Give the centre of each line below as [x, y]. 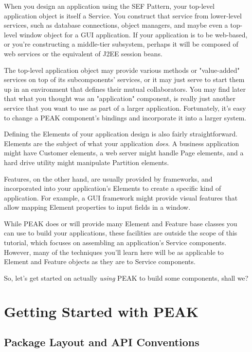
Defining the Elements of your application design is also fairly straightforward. [121, 134]
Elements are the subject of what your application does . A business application [122, 143]
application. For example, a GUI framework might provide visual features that [121, 197]
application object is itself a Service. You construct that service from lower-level [123, 15]
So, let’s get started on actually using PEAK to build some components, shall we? [126, 277]
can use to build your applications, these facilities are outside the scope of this [121, 233]
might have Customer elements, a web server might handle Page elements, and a [124, 153]
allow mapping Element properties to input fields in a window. [97, 207]
